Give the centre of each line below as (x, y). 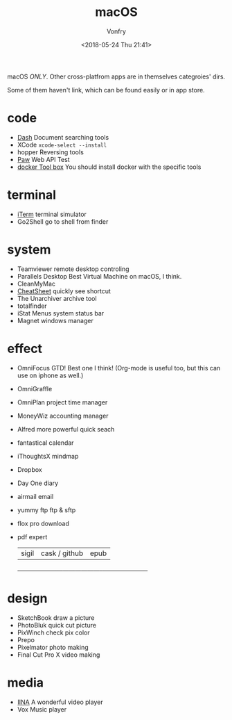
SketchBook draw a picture (56, 617)
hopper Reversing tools (51, 152)
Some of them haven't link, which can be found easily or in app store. (106, 90)
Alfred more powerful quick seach (66, 429)
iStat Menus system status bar (61, 313)
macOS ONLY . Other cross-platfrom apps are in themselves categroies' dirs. (116, 76)
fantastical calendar (45, 443)
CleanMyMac (36, 284)
